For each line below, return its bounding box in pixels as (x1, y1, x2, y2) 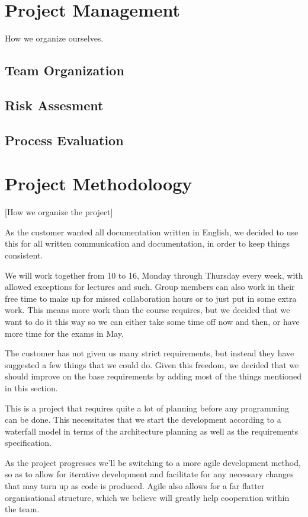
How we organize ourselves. (5, 32, 104, 44)
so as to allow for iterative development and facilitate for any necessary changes (5, 468, 294, 480)
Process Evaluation (5, 130, 124, 149)
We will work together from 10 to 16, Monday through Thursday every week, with (5, 269, 303, 281)
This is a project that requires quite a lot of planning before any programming (5, 401, 290, 414)
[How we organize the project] (5, 206, 113, 218)
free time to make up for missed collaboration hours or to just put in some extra (5, 292, 297, 304)
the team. (5, 503, 40, 515)
